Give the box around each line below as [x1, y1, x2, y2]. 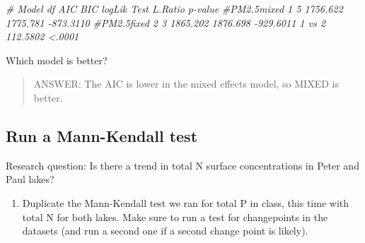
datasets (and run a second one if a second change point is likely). [22, 223, 308, 238]
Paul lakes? [6, 172, 54, 186]
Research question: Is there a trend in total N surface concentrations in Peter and [6, 158, 359, 172]
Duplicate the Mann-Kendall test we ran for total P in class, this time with [22, 195, 349, 210]
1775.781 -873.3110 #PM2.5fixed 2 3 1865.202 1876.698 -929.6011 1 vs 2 [6, 15, 325, 30]
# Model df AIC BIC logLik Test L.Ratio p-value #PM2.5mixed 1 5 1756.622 [6, 1, 343, 16]
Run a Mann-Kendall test [6, 124, 198, 146]
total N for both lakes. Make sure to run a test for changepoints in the [22, 209, 328, 224]
